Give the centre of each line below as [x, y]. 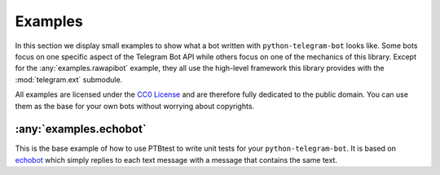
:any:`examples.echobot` [81, 129]
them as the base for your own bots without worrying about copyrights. [135, 106]
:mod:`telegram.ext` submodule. [69, 79]
